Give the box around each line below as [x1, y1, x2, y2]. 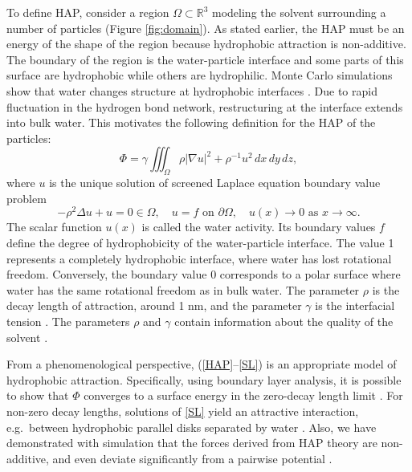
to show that [6, 387, 69, 404]
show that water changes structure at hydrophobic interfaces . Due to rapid [6, 82, 377, 99]
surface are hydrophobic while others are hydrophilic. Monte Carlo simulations [6, 67, 393, 83]
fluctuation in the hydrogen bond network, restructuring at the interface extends [6, 98, 403, 115]
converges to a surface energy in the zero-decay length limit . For [84, 387, 403, 404]
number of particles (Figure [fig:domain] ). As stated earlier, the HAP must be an [6, 19, 405, 36]
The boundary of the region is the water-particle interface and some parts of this [6, 51, 404, 67]
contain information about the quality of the [174, 312, 394, 329]
